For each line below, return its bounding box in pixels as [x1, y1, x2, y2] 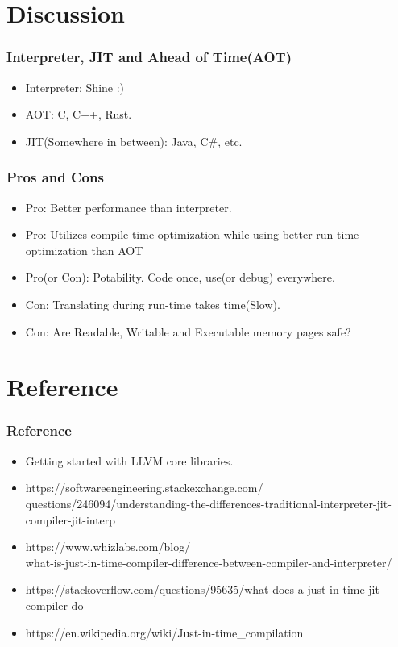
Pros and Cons [6, 167, 104, 187]
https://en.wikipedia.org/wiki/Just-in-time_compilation [25, 624, 304, 641]
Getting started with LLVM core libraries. [25, 452, 234, 469]
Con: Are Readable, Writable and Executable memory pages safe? [25, 323, 351, 340]
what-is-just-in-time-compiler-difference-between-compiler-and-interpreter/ [25, 553, 392, 570]
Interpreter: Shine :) [25, 78, 125, 95]
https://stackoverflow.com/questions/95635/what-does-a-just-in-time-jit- [25, 581, 383, 598]
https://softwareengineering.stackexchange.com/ [25, 479, 263, 496]
